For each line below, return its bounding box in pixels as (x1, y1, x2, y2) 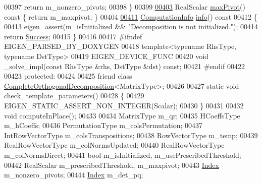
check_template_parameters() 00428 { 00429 (4, 90, 144, 101)
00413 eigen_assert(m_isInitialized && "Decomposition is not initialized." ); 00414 (4, 21, 258, 32)
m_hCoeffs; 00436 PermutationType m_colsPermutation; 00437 (4, 120, 202, 131)
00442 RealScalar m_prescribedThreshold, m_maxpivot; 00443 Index (4, 159, 219, 170)
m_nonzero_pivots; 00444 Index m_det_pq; (4, 169, 143, 180)
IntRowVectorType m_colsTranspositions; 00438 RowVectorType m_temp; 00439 (4, 130, 258, 140)
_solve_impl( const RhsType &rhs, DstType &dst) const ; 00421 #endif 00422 (4, 60, 245, 71)
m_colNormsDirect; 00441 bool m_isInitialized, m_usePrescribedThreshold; (4, 149, 241, 160)
